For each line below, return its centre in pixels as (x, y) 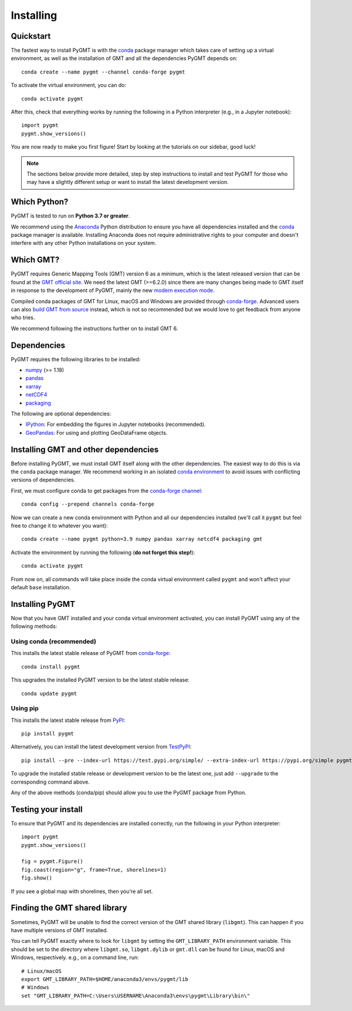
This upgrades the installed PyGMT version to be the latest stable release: (100, 680)
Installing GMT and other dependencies (85, 449)
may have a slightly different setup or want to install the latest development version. (128, 182)
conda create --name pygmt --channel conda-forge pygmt (103, 72)
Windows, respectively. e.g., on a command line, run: (75, 958)
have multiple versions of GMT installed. (60, 930)
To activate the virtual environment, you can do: (68, 85)
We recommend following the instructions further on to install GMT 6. (94, 328)
